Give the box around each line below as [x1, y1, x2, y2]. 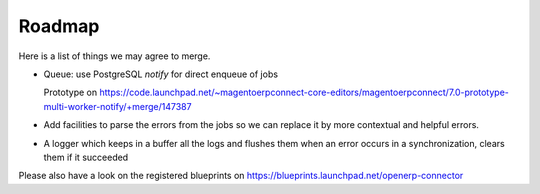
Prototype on [43, 86, 98, 99]
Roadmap [18, 15, 100, 37]
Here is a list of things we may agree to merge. [18, 50, 211, 62]
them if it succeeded [43, 151, 129, 163]
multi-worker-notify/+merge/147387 [43, 100, 192, 112]
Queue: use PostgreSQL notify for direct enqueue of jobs [43, 68, 279, 80]
